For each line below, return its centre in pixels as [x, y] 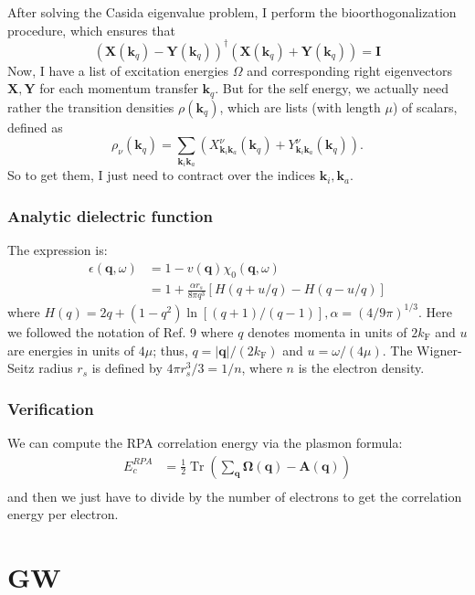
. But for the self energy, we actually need [332, 88]
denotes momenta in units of [327, 331]
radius [56, 368]
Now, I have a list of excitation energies [118, 70]
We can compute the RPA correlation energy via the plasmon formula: [205, 442]
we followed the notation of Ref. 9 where [121, 331]
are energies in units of [71, 350]
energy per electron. [63, 514]
